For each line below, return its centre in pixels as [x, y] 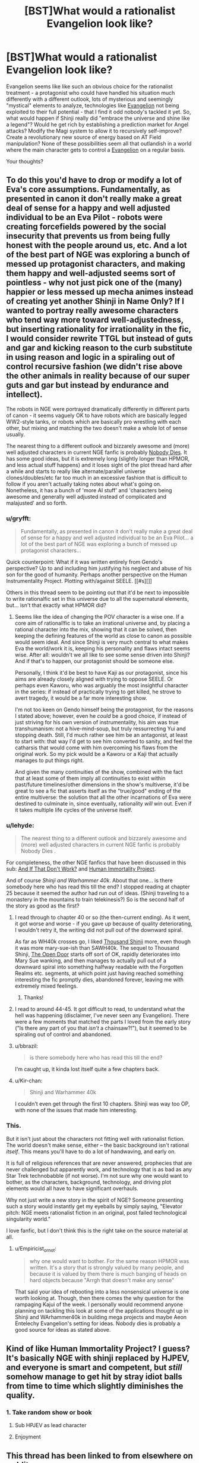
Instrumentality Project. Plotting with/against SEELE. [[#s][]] [79, 581]
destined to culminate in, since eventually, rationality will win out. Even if [103, 804]
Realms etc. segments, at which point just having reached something [99, 973]
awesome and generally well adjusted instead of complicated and [86, 496]
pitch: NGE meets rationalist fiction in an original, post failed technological [97, 1212]
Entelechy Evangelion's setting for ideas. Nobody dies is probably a [97, 1323]
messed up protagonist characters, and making [96, 264]
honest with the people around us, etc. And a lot [97, 246]
